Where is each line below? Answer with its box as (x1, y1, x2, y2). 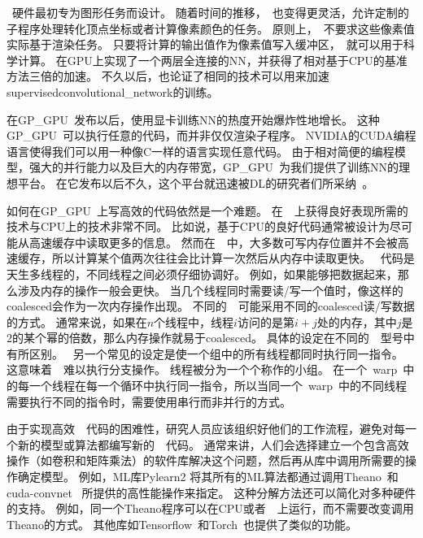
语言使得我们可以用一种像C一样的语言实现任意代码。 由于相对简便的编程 (7, 142, 395, 159)
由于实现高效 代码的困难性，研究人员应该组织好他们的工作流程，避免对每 (7, 420, 405, 437)
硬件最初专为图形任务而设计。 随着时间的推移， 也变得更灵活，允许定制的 (11, 4, 409, 20)
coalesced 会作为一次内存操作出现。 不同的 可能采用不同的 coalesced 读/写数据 (7, 297, 415, 315)
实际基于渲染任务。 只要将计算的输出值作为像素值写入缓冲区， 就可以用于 (7, 36, 403, 53)
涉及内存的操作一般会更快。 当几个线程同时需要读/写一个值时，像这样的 (17, 281, 403, 298)
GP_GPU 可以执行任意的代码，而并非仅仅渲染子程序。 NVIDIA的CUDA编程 (7, 127, 416, 144)
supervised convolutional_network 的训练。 (7, 83, 219, 100)
